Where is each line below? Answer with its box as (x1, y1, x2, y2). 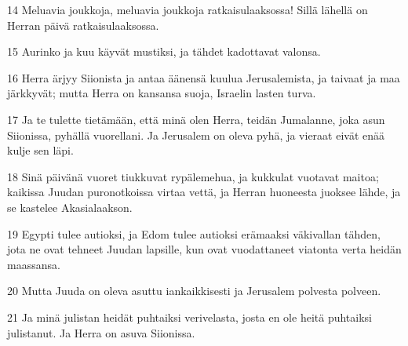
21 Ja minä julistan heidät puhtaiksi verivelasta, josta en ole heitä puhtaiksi (7, 308, 372, 325)
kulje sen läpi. (7, 142, 74, 158)
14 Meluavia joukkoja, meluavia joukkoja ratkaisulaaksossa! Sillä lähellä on (7, 2, 368, 17)
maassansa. (7, 256, 60, 272)
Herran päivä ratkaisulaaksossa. (7, 16, 159, 33)
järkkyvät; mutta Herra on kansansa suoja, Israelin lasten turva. (7, 85, 316, 101)
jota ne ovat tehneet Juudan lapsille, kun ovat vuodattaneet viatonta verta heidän (7, 241, 402, 257)
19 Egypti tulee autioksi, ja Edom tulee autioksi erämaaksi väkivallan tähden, (7, 225, 381, 242)
